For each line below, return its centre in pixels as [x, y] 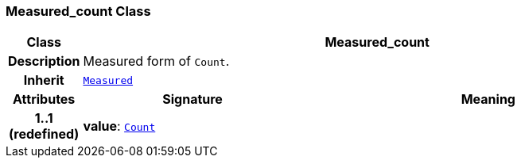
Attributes [44, 99]
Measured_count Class [78, 11]
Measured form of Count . [156, 61]
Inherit [44, 80]
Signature [192, 99]
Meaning [488, 99]
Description [44, 61]
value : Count [119, 126]
